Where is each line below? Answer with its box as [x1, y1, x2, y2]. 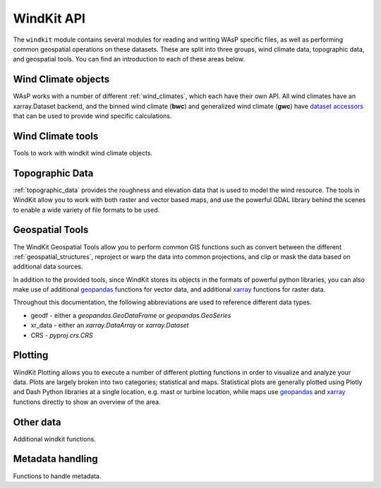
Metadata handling [13, 453, 98, 465]
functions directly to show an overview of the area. [13, 398, 162, 406]
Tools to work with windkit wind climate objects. [13, 148, 153, 157]
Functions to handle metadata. [13, 472, 102, 480]
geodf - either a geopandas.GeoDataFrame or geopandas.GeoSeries [30, 311, 231, 319]
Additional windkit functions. [13, 434, 97, 443]
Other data [13, 416, 61, 428]
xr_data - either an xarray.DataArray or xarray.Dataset [30, 321, 190, 330]
